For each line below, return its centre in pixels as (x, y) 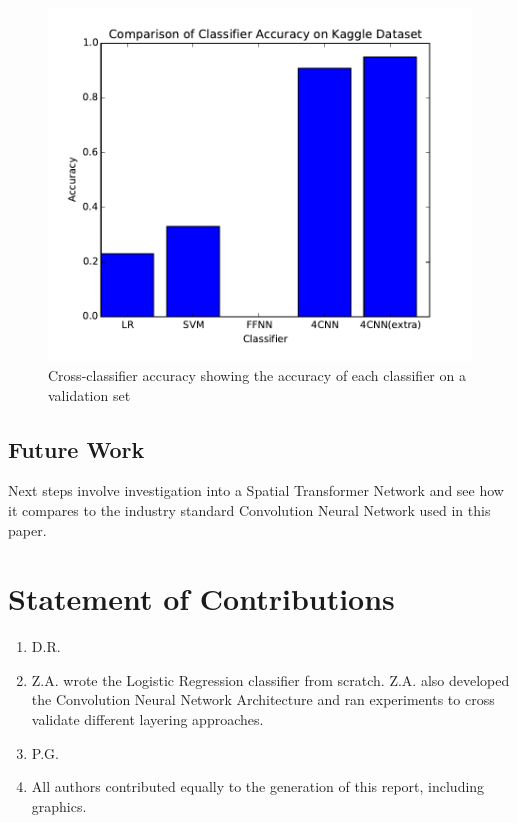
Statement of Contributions (201, 598)
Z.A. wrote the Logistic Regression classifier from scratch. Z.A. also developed (270, 679)
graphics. (59, 805)
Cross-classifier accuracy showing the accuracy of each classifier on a (257, 374)
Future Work (76, 448)
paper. (27, 529)
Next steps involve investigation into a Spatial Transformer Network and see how (256, 490)
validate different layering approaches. (147, 719)
